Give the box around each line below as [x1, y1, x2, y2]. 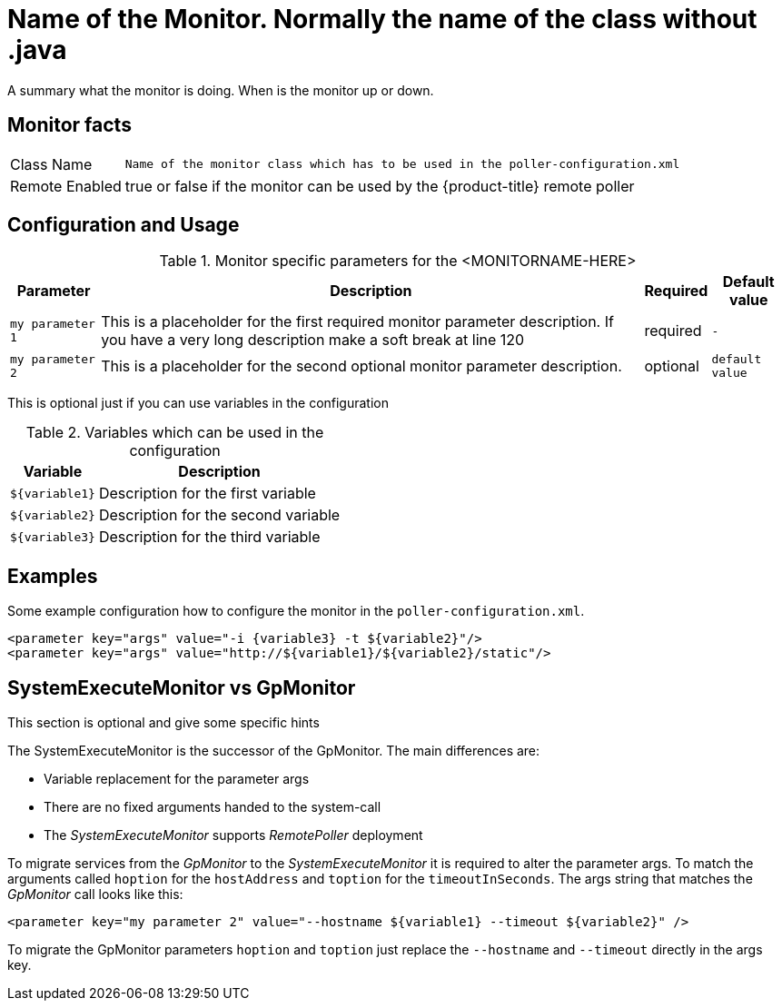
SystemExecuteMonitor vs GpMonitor [7, 676, 356, 699]
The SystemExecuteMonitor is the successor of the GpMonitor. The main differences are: [7, 743, 540, 759]
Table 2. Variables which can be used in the [25, 423, 324, 442]
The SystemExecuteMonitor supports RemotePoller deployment [44, 827, 423, 844]
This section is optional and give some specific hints [7, 715, 320, 731]
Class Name [10, 154, 93, 173]
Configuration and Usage [7, 213, 240, 237]
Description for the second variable [98, 506, 341, 525]
